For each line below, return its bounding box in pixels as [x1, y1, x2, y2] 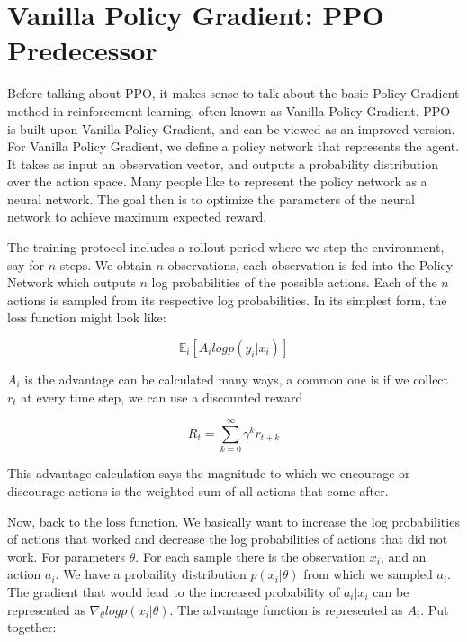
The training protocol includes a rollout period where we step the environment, [7, 238, 445, 257]
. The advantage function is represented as [169, 600, 403, 619]
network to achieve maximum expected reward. [7, 207, 267, 226]
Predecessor [7, 32, 157, 68]
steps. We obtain [59, 255, 152, 274]
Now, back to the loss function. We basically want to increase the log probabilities [7, 511, 460, 530]
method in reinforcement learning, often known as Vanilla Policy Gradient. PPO [7, 101, 451, 120]
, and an [380, 547, 427, 565]
